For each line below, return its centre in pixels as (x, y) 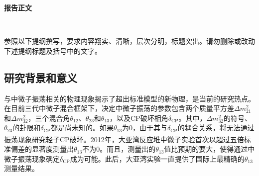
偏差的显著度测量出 (42, 149)
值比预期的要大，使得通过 (206, 149)
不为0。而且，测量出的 (119, 149)
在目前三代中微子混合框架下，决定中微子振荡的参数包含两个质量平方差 (119, 108)
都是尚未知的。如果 (82, 128)
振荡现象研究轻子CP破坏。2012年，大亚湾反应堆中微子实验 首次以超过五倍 (124, 139)
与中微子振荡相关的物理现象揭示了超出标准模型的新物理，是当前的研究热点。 (129, 98)
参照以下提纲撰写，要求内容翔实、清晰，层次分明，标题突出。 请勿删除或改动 (129, 41)
